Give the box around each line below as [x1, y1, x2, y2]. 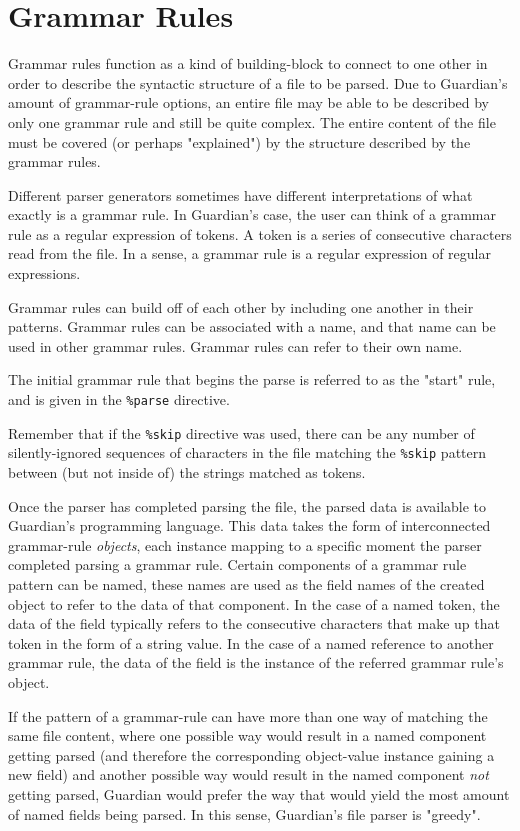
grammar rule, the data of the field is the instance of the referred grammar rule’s [8, 652, 504, 673]
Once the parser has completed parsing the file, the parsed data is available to [8, 495, 487, 516]
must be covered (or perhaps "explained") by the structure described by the [8, 131, 471, 152]
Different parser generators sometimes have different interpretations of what [8, 184, 473, 205]
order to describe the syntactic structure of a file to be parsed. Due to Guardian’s [8, 72, 508, 93]
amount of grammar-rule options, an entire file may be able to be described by [8, 92, 490, 113]
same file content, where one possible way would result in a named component [8, 725, 487, 746]
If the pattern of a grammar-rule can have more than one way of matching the [8, 705, 488, 726]
